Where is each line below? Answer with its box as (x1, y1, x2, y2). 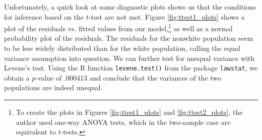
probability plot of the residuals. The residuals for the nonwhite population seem (4, 33, 253, 43)
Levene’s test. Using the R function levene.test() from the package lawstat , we (4, 62, 258, 73)
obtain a (4, 72, 30, 83)
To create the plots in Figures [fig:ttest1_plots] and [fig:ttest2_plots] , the (16, 107, 243, 117)
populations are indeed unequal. (4, 82, 103, 93)
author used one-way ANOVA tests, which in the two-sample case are (16, 116, 231, 127)
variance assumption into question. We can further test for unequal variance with (4, 52, 255, 63)
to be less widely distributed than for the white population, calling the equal (4, 43, 240, 53)
